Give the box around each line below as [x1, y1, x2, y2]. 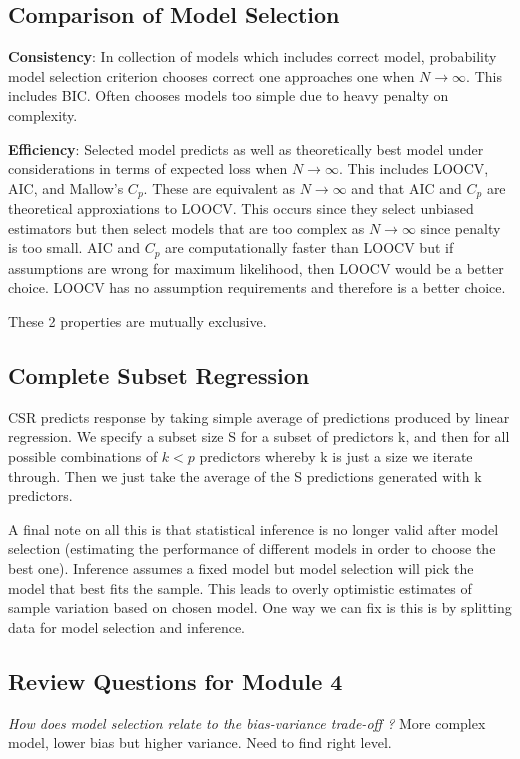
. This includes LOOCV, [338, 158, 489, 179]
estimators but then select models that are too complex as [8, 217, 365, 238]
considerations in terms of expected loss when [8, 158, 288, 179]
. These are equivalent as [143, 177, 296, 198]
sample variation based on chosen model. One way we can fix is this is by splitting [8, 597, 512, 618]
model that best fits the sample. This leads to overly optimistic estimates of [8, 577, 472, 598]
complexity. [8, 104, 78, 125]
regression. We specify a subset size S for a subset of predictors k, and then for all [8, 426, 510, 447]
